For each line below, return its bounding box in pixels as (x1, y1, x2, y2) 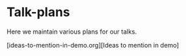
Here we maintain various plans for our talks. (6, 27, 137, 36)
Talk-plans (6, 4, 70, 20)
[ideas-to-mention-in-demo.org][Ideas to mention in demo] (6, 41, 180, 49)
